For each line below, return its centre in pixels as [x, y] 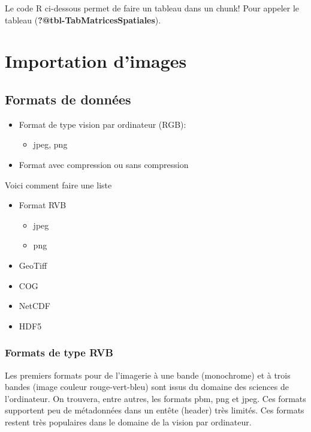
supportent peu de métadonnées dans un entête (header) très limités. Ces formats [155, 410]
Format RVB [43, 205]
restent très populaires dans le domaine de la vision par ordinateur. [128, 421]
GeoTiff [33, 265]
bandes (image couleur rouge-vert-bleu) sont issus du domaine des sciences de [147, 387]
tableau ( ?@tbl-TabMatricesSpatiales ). [83, 19]
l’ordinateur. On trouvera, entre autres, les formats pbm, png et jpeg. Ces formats [155, 398]
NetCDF [34, 306]
